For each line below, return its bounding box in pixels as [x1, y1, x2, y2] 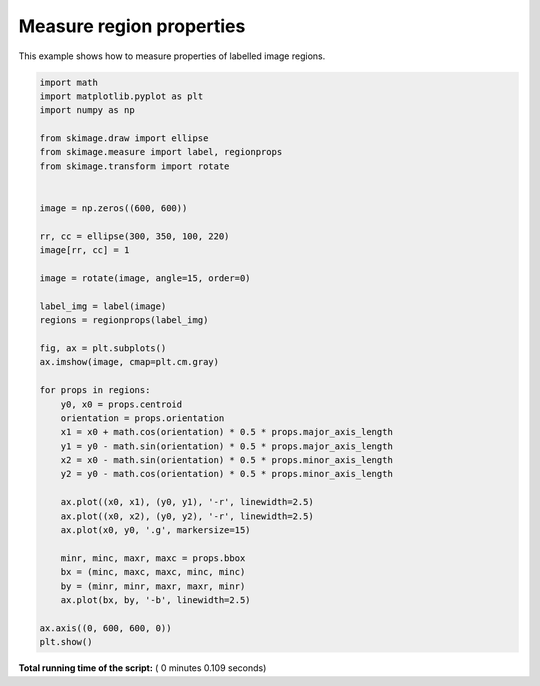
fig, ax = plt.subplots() [39, 342, 167, 354]
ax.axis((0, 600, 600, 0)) [39, 622, 172, 634]
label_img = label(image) [39, 300, 167, 312]
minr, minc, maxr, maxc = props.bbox [60, 552, 246, 564]
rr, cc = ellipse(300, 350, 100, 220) [39, 230, 230, 242]
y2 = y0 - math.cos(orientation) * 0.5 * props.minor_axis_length [60, 468, 394, 480]
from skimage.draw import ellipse [39, 133, 209, 144]
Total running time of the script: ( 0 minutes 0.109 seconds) [18, 662, 267, 674]
